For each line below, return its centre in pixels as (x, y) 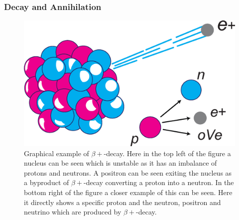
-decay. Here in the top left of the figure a (167, 153)
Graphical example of (57, 153)
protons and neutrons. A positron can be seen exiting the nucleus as (128, 172)
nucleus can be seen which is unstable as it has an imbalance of (120, 163)
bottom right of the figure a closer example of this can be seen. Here (128, 192)
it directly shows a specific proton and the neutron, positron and (122, 202)
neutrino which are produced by (73, 212)
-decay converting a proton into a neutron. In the (159, 182)
